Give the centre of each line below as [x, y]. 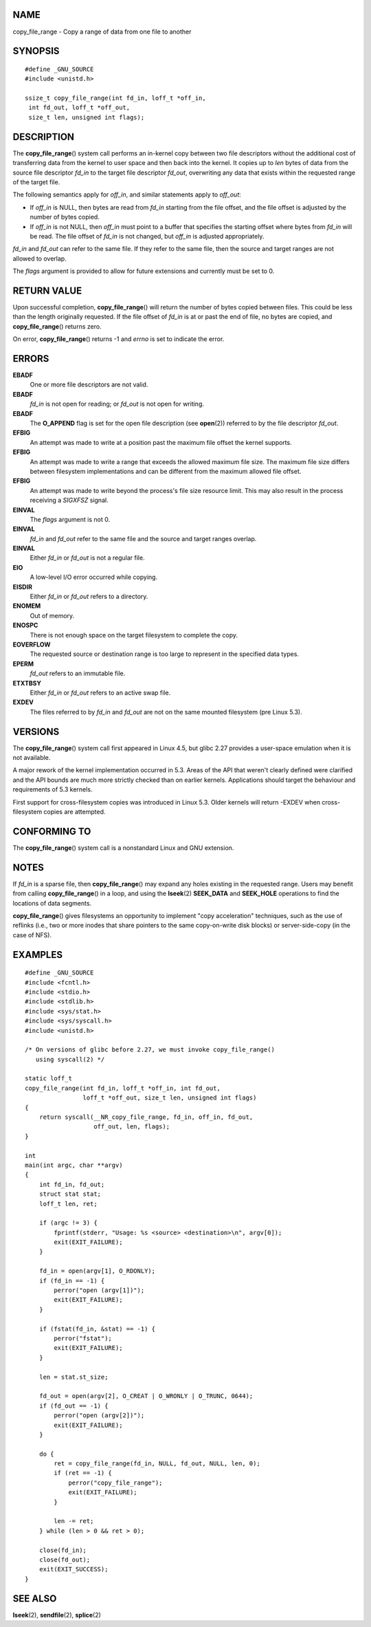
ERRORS [31, 359]
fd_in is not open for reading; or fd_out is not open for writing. [117, 404]
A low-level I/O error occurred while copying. [94, 577]
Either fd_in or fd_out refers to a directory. [89, 597]
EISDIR [22, 587]
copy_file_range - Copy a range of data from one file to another [102, 32]
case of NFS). [32, 935]
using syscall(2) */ [70, 1059]
